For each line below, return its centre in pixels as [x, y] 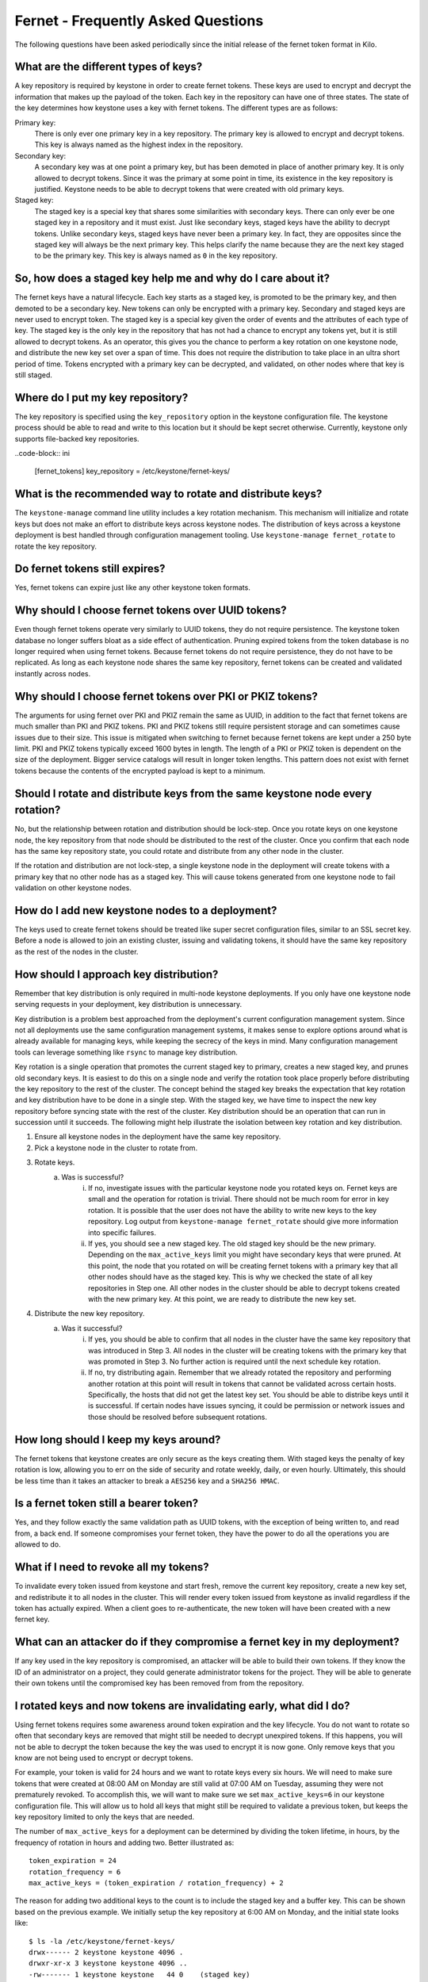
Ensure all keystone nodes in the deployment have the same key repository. [158, 1137]
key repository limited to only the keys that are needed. [104, 1817]
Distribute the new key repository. [90, 1314]
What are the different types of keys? [109, 67]
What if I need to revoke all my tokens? [112, 1567]
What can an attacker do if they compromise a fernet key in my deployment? [207, 1642]
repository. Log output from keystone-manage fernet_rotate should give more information [243, 1222]
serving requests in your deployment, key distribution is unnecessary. [128, 1004]
